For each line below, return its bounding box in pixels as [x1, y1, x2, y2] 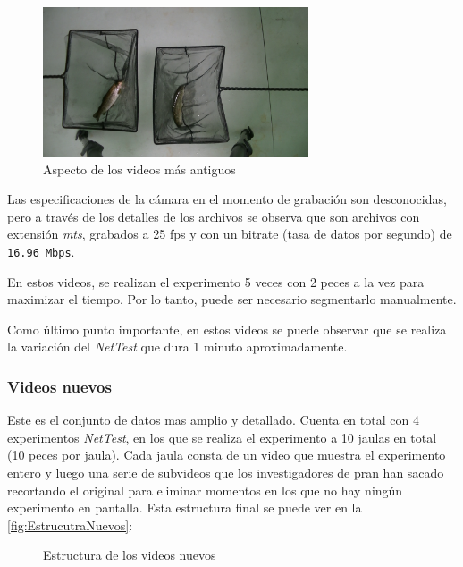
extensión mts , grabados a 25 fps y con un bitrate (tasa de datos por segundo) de [7, 224, 452, 243]
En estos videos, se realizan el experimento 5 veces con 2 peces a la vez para [7, 272, 425, 291]
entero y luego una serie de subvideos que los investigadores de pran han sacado [7, 462, 444, 481]
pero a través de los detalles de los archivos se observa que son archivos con [7, 207, 420, 225]
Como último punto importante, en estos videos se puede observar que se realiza [7, 319, 447, 338]
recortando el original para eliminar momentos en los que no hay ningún [7, 480, 403, 499]
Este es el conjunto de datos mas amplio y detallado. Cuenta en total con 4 [7, 410, 419, 429]
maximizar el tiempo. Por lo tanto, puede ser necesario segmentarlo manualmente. [7, 290, 457, 309]
